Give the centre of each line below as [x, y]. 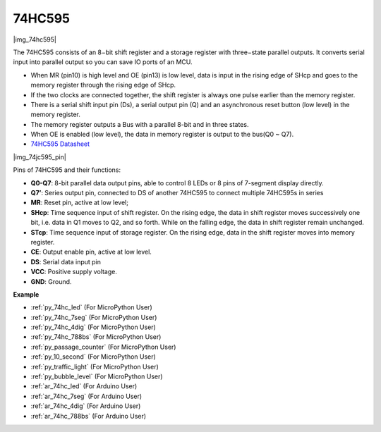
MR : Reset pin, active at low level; [79, 203]
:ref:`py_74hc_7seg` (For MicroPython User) [94, 317]
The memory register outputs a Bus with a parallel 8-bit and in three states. [140, 124]
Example [26, 294]
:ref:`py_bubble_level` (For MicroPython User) [97, 376]
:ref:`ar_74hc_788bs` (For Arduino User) [89, 416]
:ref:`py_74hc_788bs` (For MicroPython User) [96, 337]
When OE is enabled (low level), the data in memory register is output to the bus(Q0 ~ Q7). [162, 135]
